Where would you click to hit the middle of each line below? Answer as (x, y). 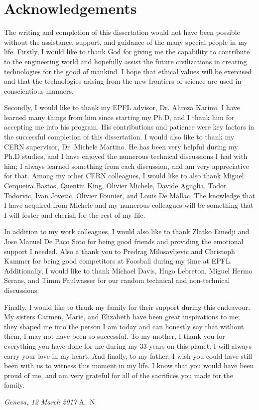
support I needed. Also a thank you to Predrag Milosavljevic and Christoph (120, 251)
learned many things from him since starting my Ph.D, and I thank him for (119, 117)
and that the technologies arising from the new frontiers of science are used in (123, 81)
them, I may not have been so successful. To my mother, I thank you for (115, 336)
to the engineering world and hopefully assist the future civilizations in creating (126, 61)
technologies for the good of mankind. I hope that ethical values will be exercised (128, 71)
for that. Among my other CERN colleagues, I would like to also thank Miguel (124, 176)
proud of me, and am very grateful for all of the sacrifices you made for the (119, 375)
